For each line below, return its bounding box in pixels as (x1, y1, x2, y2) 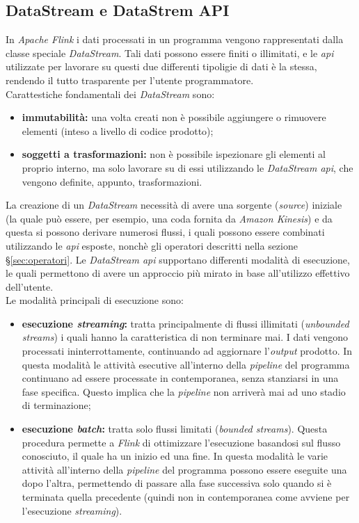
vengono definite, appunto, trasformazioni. (22, 174, 202, 188)
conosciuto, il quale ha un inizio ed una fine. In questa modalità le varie (22, 449, 328, 463)
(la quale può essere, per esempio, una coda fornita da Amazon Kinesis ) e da (6, 211, 333, 225)
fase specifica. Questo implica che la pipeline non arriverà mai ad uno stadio (22, 384, 346, 399)
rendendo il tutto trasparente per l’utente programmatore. (6, 72, 254, 87)
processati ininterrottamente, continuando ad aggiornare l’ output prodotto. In (22, 344, 353, 358)
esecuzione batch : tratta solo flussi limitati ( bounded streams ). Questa (22, 421, 328, 436)
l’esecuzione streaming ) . (22, 503, 122, 517)
